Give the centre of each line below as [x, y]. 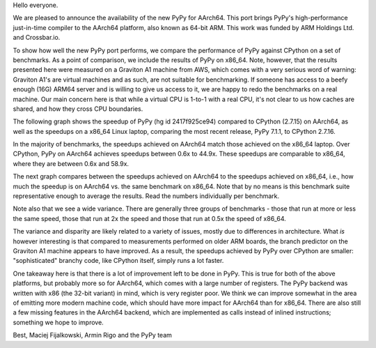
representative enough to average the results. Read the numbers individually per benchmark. [146, 196]
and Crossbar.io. [37, 38]
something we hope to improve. [58, 322]
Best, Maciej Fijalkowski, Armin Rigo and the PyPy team [92, 335]
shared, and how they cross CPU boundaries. [78, 109]
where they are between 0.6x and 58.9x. [71, 163]
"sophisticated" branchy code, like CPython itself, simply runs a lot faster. [118, 261]
